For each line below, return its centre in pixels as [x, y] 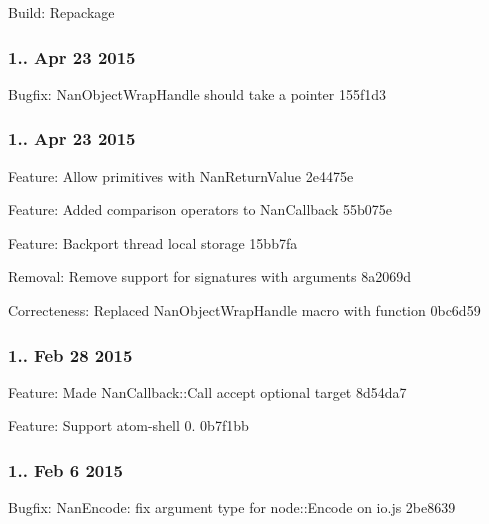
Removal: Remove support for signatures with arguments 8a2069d [209, 276]
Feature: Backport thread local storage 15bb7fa [153, 242]
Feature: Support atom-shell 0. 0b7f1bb [128, 425]
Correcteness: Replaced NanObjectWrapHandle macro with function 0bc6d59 [244, 310]
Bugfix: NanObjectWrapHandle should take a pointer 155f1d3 [197, 93]
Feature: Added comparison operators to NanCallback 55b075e [200, 209]
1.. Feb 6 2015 [66, 469]
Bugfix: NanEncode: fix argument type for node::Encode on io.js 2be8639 [232, 507]
